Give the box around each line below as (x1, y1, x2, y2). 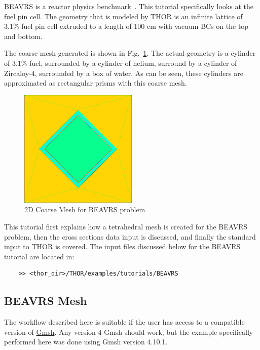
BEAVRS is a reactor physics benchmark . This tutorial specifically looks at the (4, 1, 253, 11)
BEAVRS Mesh (4, 293, 87, 308)
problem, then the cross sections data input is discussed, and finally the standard (4, 231, 256, 242)
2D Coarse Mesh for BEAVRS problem (24, 204, 145, 215)
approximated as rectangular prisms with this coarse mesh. (4, 77, 187, 88)
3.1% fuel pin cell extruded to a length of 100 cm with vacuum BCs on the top (4, 21, 249, 31)
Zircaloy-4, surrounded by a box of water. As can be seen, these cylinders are (4, 67, 243, 78)
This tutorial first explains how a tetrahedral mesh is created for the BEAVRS (4, 221, 248, 231)
